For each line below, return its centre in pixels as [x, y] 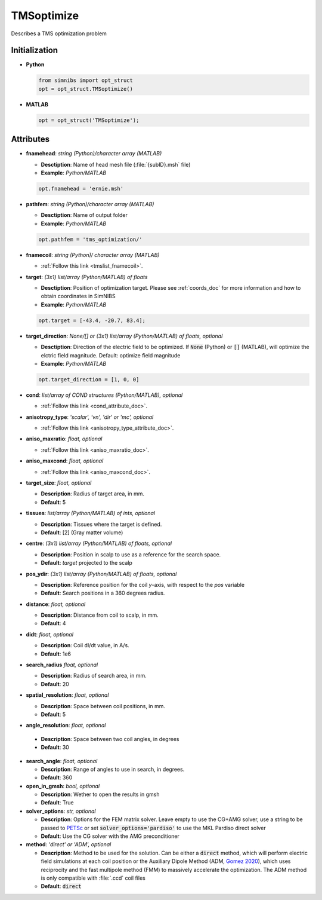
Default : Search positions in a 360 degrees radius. [103, 593]
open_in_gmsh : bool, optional [63, 786]
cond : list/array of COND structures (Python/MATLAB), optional [104, 395]
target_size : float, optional [59, 483]
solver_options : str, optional [61, 811]
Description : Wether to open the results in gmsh [100, 794]
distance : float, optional [56, 604]
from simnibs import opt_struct [86, 80]
